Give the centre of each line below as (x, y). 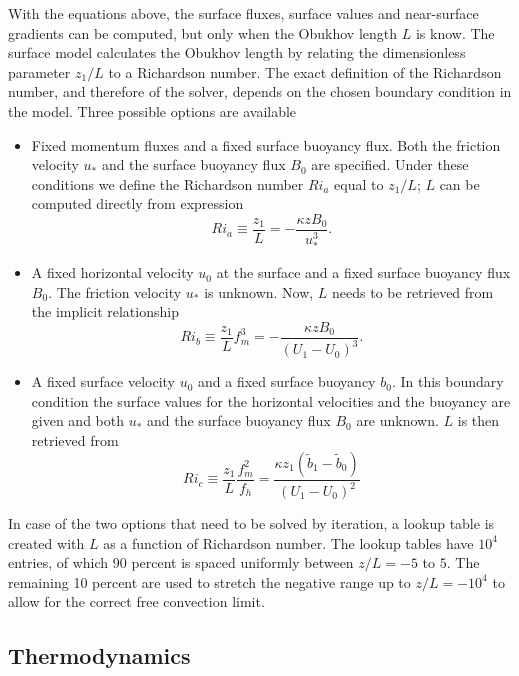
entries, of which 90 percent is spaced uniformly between (181, 562)
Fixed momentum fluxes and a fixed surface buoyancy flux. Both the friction (266, 144)
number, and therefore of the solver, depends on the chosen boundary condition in (260, 91)
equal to (359, 183)
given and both (77, 420)
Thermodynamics (99, 655)
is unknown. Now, (259, 291)
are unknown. (397, 420)
